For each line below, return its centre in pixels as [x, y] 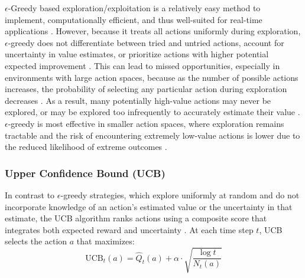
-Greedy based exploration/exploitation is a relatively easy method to [134, 8]
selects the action [36, 241]
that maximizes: [106, 241]
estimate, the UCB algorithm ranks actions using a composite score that [136, 218]
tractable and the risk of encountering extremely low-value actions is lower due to [152, 135]
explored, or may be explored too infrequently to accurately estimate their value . [152, 112]
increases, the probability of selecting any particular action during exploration [146, 89]
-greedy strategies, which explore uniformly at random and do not [180, 194]
